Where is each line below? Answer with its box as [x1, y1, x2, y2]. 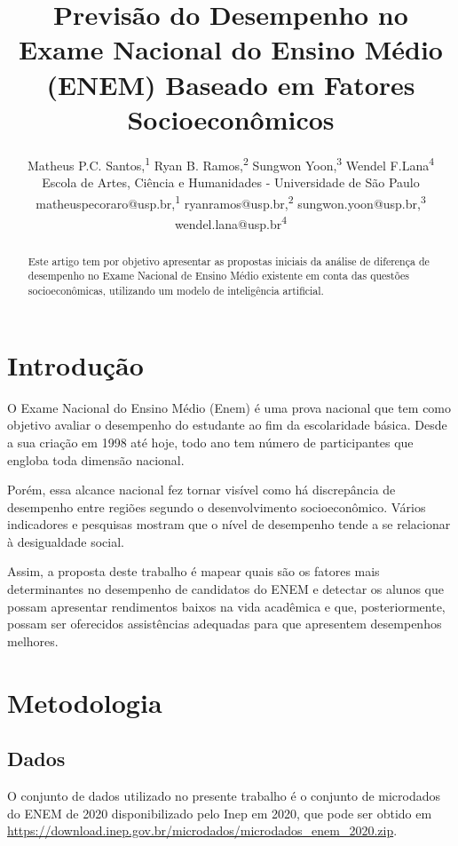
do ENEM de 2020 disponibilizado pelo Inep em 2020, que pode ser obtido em [7, 803, 432, 822]
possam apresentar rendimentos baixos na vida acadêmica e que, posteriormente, [7, 597, 446, 615]
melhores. [7, 631, 59, 650]
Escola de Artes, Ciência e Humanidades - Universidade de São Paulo [42, 172, 420, 191]
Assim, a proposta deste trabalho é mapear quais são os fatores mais [7, 562, 380, 581]
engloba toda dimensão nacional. [7, 450, 185, 469]
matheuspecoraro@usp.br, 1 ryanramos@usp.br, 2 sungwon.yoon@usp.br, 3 [36, 191, 426, 212]
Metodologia [7, 684, 162, 720]
